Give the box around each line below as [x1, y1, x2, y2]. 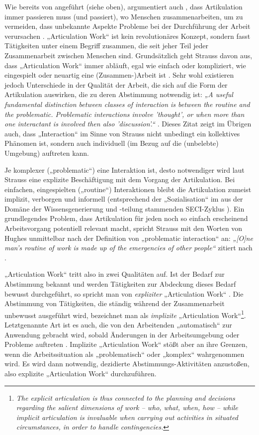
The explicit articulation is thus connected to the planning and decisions [16, 392, 235, 403]
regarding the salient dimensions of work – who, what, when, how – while [16, 402, 238, 413]
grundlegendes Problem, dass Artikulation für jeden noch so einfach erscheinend [4, 213, 248, 223]
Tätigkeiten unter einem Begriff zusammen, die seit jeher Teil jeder [4, 40, 209, 51]
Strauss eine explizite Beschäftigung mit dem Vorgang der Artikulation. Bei [4, 174, 235, 185]
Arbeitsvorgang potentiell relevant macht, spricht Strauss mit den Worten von [4, 223, 243, 233]
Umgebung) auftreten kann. [4, 147, 89, 158]
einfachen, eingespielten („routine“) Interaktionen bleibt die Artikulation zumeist [4, 184, 252, 194]
